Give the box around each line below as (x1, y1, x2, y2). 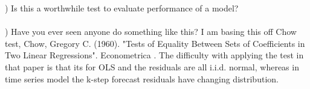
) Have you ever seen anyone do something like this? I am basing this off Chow (5, 25, 297, 38)
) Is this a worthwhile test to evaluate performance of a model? (5, 2, 239, 14)
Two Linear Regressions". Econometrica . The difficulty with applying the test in (5, 49, 304, 61)
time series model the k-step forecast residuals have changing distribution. (5, 72, 279, 85)
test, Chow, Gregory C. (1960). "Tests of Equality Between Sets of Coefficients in (5, 37, 305, 49)
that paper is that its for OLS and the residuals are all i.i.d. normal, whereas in (5, 60, 299, 73)
